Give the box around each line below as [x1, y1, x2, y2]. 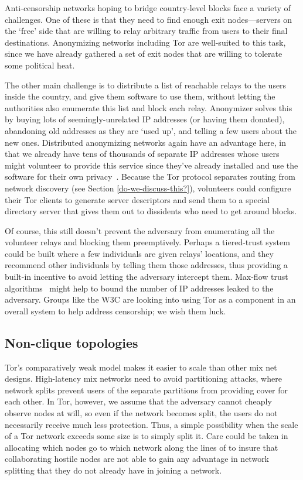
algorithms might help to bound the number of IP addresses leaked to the [5, 282, 274, 294]
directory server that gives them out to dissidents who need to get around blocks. [5, 205, 297, 217]
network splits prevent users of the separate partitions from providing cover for [5, 383, 288, 396]
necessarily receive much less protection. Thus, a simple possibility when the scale [5, 418, 298, 430]
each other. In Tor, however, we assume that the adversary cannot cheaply [5, 395, 272, 407]
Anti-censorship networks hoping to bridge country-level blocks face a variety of [5, 2, 291, 13]
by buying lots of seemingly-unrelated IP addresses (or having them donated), [5, 113, 285, 125]
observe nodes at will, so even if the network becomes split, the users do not [5, 407, 278, 419]
